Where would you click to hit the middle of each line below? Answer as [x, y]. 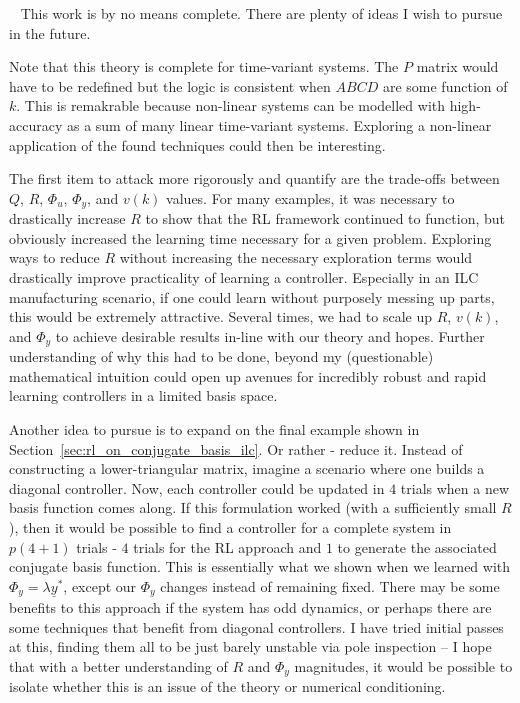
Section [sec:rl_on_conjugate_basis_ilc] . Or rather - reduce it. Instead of [236, 448]
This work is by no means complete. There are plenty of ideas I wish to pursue [261, 13]
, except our [100, 585]
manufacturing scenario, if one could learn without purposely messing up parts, [252, 296]
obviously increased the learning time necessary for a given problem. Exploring [250, 237]
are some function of [445, 85]
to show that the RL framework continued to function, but [325, 218]
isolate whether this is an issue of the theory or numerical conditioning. [227, 686]
